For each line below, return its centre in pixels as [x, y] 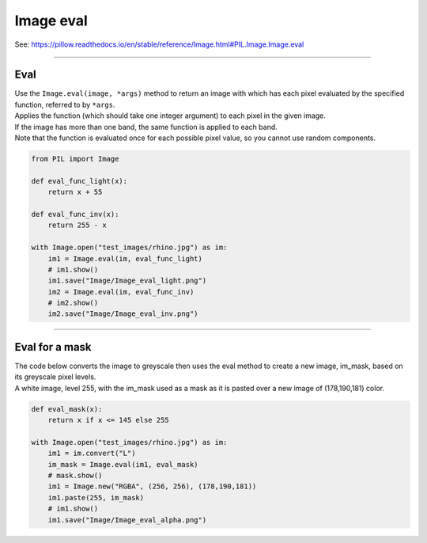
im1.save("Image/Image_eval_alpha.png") [127, 520]
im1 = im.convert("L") [92, 454]
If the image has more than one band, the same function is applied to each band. [146, 127]
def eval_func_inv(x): [75, 214]
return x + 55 [75, 192]
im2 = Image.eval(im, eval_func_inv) [121, 292]
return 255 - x [77, 225]
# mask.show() [75, 476]
